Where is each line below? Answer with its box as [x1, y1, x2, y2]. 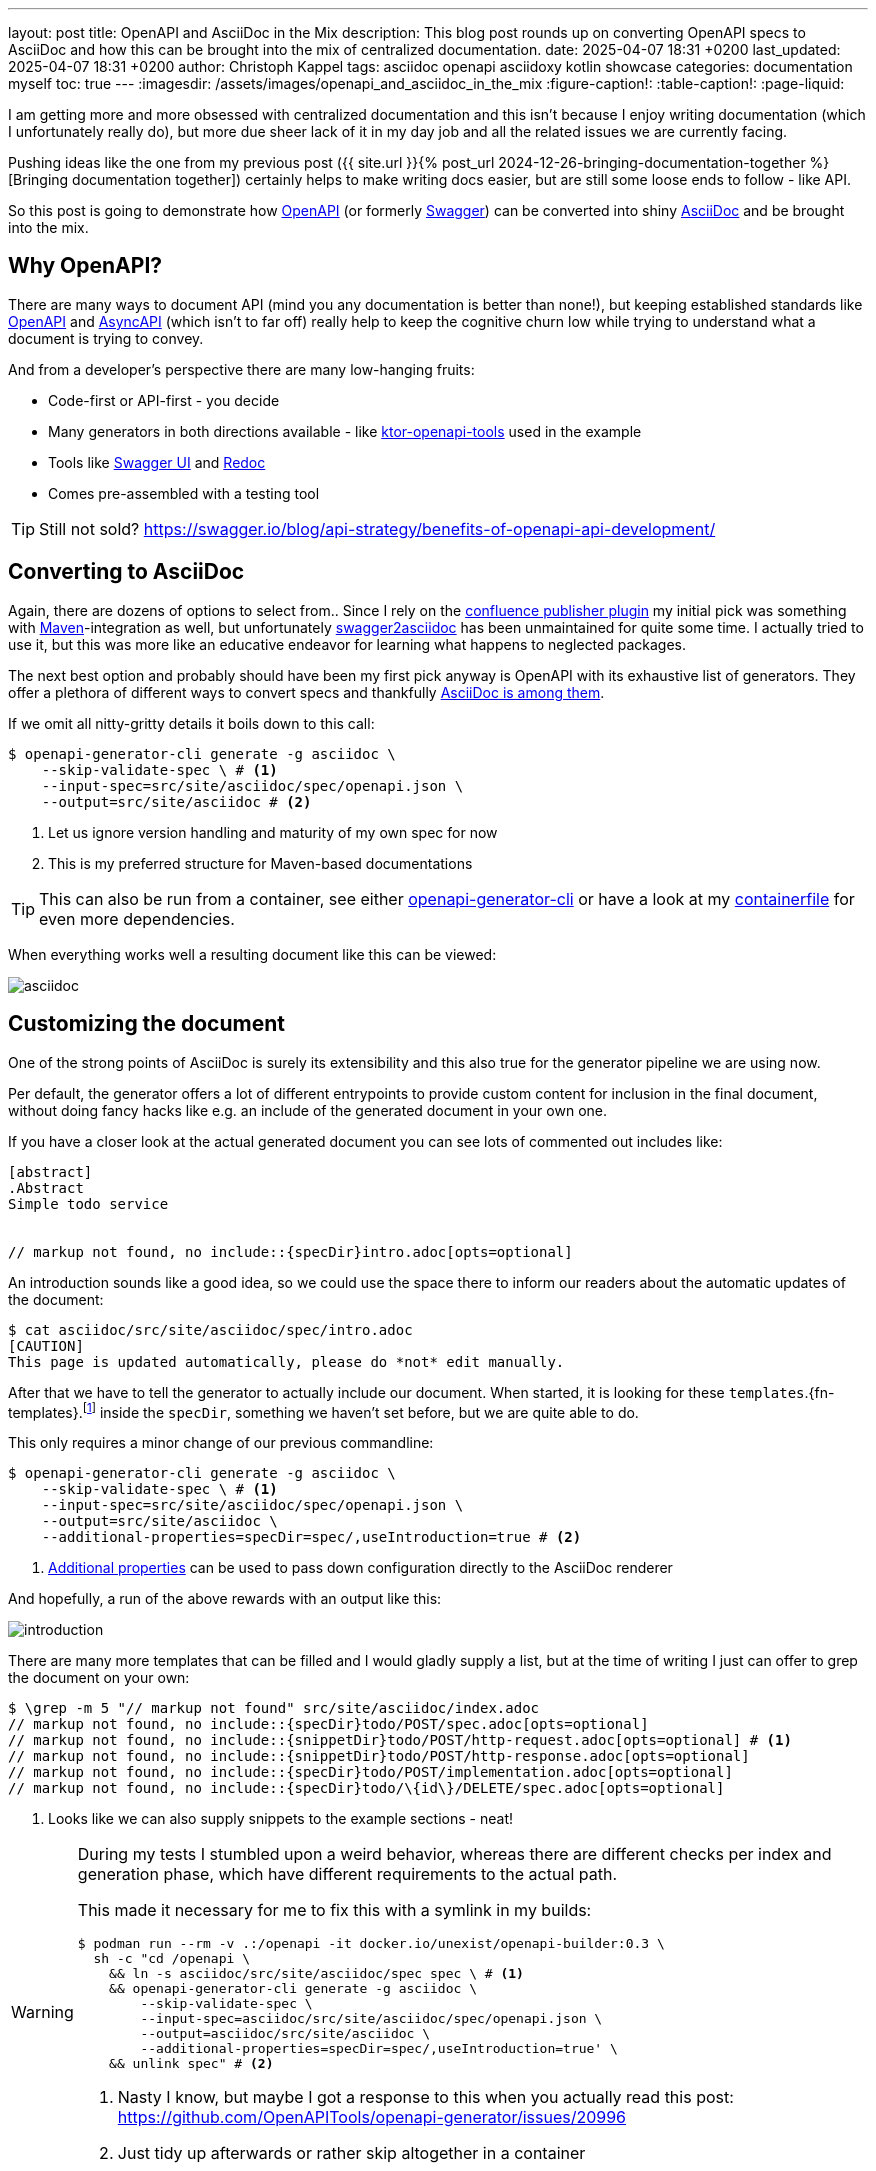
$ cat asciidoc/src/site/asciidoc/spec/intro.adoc [8, 1321, 413, 1338]
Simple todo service [8, 1195, 169, 1212]
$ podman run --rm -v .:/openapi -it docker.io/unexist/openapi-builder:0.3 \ [77, 1936, 665, 1952]
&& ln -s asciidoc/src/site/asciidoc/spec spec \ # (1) [109, 1966, 524, 1982]
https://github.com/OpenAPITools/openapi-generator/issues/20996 [117, 2107, 627, 2128]
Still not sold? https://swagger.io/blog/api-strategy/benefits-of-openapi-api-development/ [39, 518, 716, 539]
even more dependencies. [39, 908, 235, 929]
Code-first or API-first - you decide [48, 391, 280, 409]
